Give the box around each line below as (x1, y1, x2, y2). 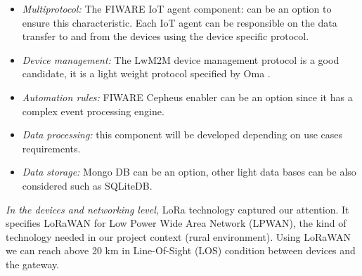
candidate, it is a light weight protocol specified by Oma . (22, 66, 271, 81)
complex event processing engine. (22, 103, 164, 118)
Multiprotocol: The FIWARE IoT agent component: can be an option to (22, 1, 332, 15)
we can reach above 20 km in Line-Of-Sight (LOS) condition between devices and (6, 243, 356, 258)
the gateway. (6, 256, 60, 271)
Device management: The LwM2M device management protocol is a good (22, 52, 340, 67)
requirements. (22, 140, 81, 155)
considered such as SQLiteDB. (22, 178, 153, 192)
